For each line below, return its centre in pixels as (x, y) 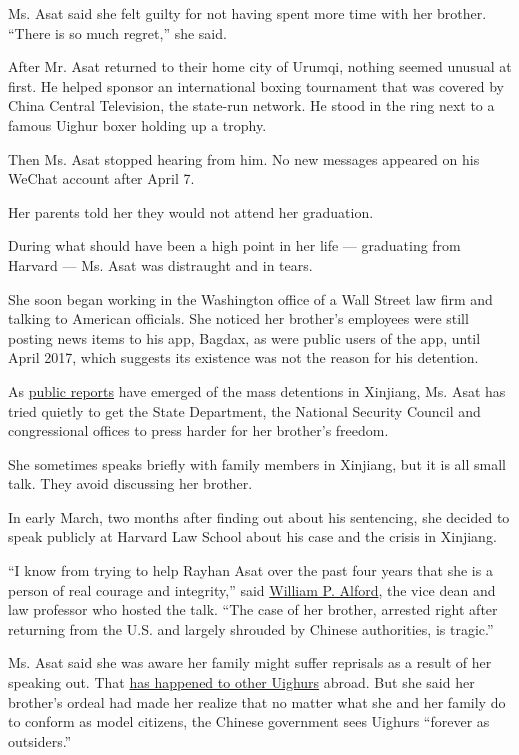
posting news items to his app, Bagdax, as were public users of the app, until (244, 337)
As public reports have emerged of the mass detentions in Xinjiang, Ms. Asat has (257, 390)
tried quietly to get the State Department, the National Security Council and (244, 410)
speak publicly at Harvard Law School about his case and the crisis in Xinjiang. (252, 536)
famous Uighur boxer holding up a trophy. (137, 124)
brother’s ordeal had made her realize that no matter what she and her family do (257, 701)
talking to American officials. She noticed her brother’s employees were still (238, 318)
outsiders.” (40, 740)
